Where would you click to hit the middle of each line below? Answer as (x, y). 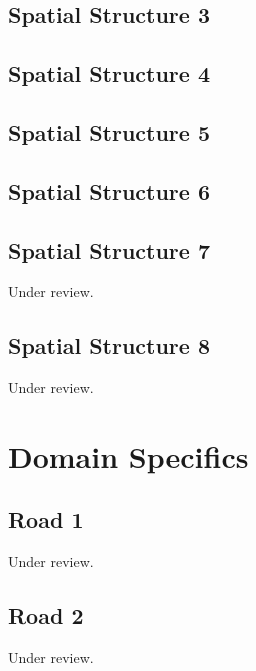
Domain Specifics (128, 455)
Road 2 (46, 615)
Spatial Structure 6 (109, 190)
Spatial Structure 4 (109, 73)
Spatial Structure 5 (109, 131)
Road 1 (46, 519)
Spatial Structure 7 (109, 249)
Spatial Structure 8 (109, 345)
